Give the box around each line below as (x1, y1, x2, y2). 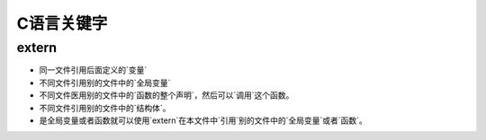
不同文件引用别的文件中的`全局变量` (39, 77, 171, 88)
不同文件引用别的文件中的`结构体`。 (39, 102, 171, 113)
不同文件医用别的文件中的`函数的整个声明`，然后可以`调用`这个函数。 (39, 90, 294, 101)
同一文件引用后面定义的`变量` (39, 65, 148, 75)
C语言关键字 (16, 13, 108, 33)
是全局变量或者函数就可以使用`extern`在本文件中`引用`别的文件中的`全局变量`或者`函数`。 (39, 115, 368, 126)
